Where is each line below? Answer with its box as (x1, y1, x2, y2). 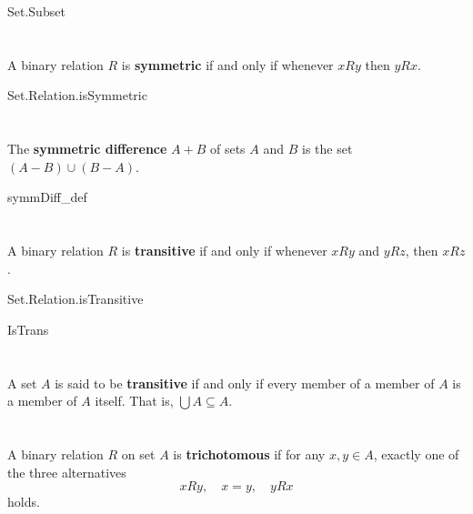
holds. (7, 492, 40, 511)
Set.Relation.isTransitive (7, 289, 144, 308)
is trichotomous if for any (173, 445, 326, 464)
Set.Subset (7, 2, 65, 20)
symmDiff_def (7, 187, 87, 207)
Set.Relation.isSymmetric (7, 86, 147, 105)
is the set (302, 139, 353, 158)
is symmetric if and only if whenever (121, 55, 334, 74)
